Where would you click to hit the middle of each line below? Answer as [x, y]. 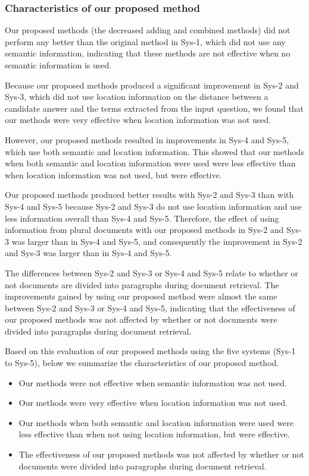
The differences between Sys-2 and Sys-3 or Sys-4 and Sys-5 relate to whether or [152, 272]
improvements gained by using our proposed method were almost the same [141, 296]
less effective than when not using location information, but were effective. [154, 434]
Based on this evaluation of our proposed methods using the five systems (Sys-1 [150, 351]
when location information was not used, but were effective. [113, 174]
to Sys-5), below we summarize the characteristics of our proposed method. [142, 363]
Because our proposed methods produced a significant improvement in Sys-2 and [152, 85]
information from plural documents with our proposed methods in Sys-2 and [144, 230]
